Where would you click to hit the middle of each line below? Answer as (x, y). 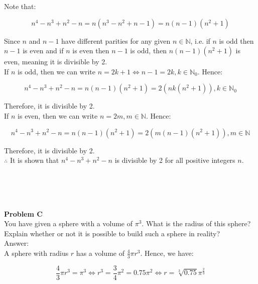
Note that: (20, 6)
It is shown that (34, 160)
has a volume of (100, 253)
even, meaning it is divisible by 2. (56, 62)
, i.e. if (200, 40)
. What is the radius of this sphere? (196, 223)
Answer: (17, 243)
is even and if (43, 51)
